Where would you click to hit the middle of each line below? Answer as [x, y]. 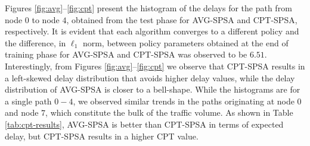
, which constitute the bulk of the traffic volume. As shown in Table [169, 112]
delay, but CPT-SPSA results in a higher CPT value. [102, 136]
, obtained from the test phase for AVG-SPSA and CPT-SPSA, [182, 19]
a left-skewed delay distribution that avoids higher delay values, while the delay [150, 77]
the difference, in [35, 42]
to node [46, 19]
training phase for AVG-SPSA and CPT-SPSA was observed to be [126, 54]
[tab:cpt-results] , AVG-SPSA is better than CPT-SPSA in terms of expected [144, 124]
